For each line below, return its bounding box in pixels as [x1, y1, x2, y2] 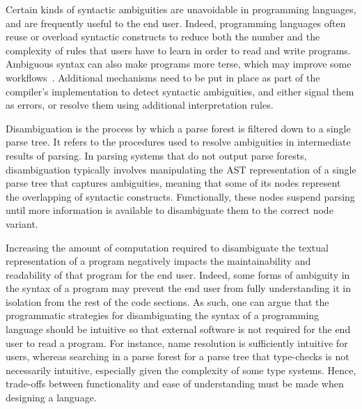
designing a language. [6, 390, 97, 405]
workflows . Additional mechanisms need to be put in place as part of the [6, 70, 320, 84]
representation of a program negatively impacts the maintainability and [6, 254, 311, 268]
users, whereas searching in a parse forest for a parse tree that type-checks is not [6, 349, 349, 364]
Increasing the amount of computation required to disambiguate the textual [6, 240, 329, 254]
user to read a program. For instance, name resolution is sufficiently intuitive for [6, 335, 348, 350]
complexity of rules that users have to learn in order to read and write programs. [6, 43, 351, 57]
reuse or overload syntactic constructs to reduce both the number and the [6, 29, 320, 44]
